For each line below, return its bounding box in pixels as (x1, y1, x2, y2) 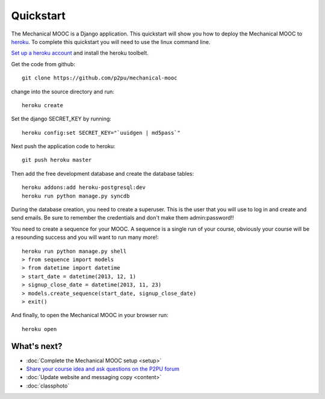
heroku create (22, 102, 63, 108)
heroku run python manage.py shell (22, 247, 127, 255)
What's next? (11, 341, 63, 351)
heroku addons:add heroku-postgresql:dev (22, 184, 146, 191)
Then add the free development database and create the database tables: (11, 170, 194, 177)
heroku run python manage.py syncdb (22, 193, 130, 199)
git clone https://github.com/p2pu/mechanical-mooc (22, 75, 178, 81)
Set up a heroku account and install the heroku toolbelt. (11, 49, 149, 57)
